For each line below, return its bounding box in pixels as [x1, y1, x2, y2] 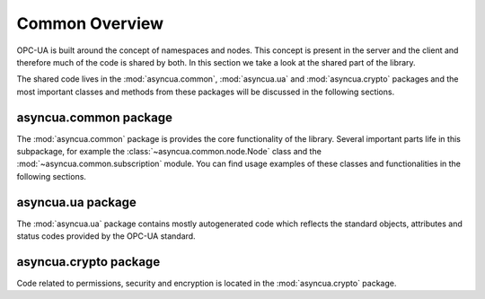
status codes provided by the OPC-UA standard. [16, 231, 197, 242]
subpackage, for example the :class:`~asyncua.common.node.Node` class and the [16, 146, 322, 157]
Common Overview [16, 13, 164, 33]
